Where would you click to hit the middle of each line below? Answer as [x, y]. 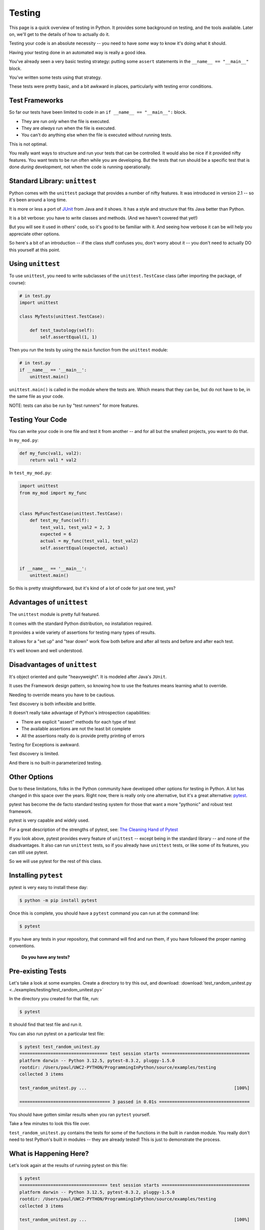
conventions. [22, 946]
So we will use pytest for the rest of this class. [56, 861]
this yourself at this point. [35, 250]
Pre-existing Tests [38, 971]
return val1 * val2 [53, 460]
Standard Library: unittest [53, 181]
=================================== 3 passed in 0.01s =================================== [134, 1102]
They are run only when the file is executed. [66, 121]
